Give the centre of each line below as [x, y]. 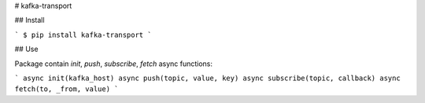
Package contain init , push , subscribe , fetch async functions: [113, 64]
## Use [26, 49]
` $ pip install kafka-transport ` [83, 35]
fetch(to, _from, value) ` [67, 89]
